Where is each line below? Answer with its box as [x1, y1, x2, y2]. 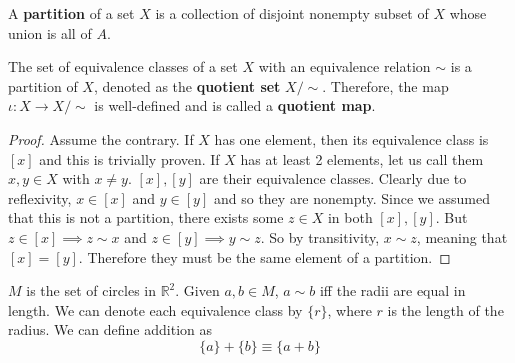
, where [327, 299, 372, 320]
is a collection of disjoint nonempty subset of [155, 3, 429, 23]
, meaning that [416, 226, 508, 247]
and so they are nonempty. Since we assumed [213, 187, 490, 208]
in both [327, 207, 373, 228]
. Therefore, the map [322, 75, 449, 96]
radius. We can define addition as [8, 319, 212, 340]
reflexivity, [8, 187, 72, 208]
